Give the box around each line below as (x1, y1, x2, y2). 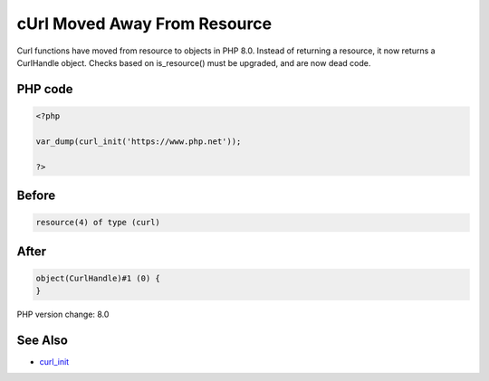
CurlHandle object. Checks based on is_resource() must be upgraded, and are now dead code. (16, 57, 371, 68)
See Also (16, 332, 68, 348)
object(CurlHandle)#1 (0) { (35, 272, 160, 283)
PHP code (16, 81, 73, 97)
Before (16, 187, 56, 203)
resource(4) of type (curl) (35, 217, 160, 228)
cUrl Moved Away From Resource (16, 14, 272, 33)
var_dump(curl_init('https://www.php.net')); (35, 136, 242, 147)
